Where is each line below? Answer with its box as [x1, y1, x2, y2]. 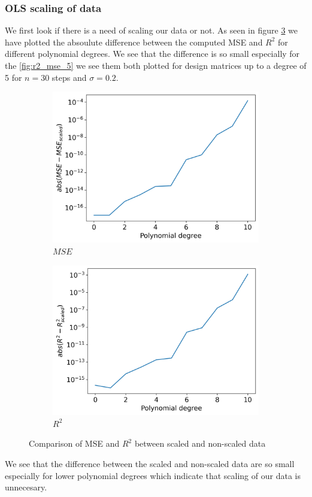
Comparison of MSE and [29, 437, 120, 450]
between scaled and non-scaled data [134, 437, 266, 450]
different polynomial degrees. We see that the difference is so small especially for [5, 47, 300, 60]
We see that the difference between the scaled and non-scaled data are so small [5, 457, 295, 470]
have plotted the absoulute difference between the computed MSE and [5, 35, 263, 48]
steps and [52, 71, 87, 83]
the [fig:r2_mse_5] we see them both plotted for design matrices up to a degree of [5, 59, 307, 71]
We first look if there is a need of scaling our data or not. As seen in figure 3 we [5, 24, 298, 37]
